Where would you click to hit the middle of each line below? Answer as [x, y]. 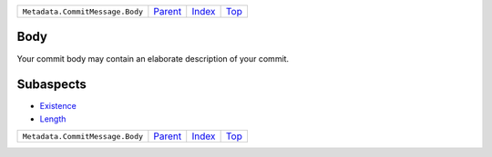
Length [53, 119]
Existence [58, 106]
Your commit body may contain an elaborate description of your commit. [153, 58]
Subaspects [51, 85]
